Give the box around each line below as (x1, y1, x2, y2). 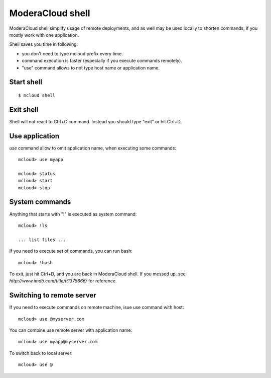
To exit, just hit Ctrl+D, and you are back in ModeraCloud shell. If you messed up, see (9, 271, 186, 277)
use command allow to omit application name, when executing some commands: (9, 145, 177, 151)
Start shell (9, 78, 43, 87)
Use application (9, 131, 60, 140)
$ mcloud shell (18, 92, 56, 98)
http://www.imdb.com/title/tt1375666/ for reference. (9, 278, 117, 284)
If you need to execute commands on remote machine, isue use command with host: (9, 305, 184, 311)
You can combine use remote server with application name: (9, 327, 132, 333)
